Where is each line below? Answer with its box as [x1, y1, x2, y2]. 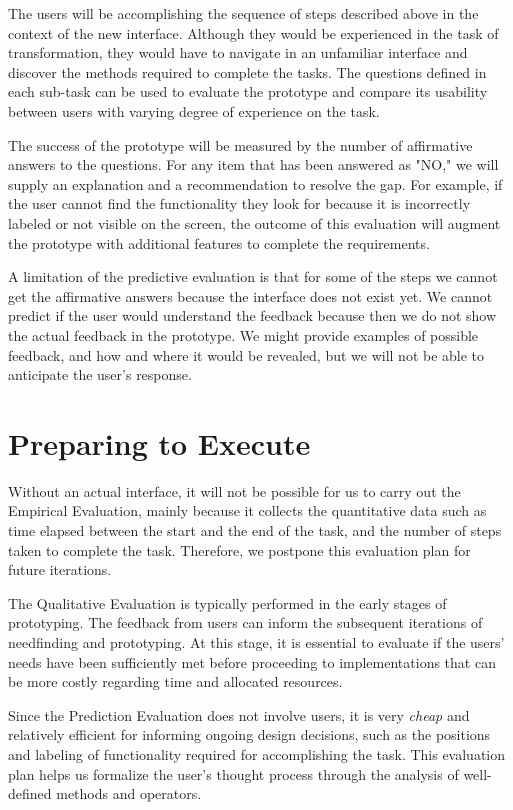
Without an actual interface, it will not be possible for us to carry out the [8, 480, 461, 501]
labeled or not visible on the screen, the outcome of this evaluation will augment [8, 212, 501, 233]
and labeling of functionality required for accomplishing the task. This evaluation [8, 743, 506, 764]
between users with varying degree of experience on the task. [8, 100, 380, 121]
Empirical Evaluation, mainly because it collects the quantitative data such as [8, 500, 487, 521]
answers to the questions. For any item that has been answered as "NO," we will [8, 154, 499, 175]
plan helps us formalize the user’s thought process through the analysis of [8, 763, 459, 784]
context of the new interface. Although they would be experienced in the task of [8, 22, 499, 43]
